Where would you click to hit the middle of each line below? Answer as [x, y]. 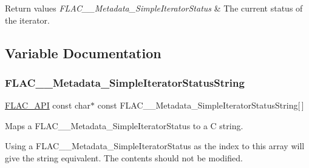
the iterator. [27, 20]
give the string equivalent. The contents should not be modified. [124, 157]
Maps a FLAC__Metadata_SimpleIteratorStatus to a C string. [124, 125]
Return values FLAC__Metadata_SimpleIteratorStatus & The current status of [154, 8]
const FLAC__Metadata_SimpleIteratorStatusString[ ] [201, 105]
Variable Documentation [83, 52]
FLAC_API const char [48, 105]
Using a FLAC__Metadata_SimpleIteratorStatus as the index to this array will [155, 146]
